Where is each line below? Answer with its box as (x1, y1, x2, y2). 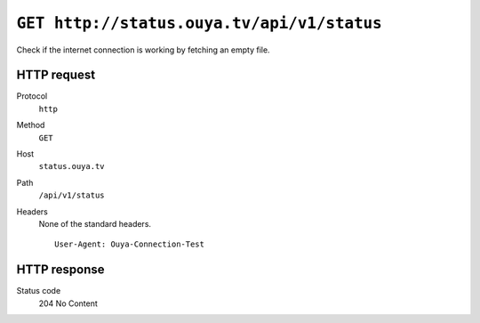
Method (16, 120, 45, 131)
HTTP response (16, 262, 106, 278)
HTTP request (16, 68, 96, 83)
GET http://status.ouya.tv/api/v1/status (16, 13, 382, 33)
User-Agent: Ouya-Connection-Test (54, 239, 204, 249)
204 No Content (38, 298, 98, 309)
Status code (16, 286, 61, 296)
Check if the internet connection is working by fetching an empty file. (16, 44, 270, 55)
